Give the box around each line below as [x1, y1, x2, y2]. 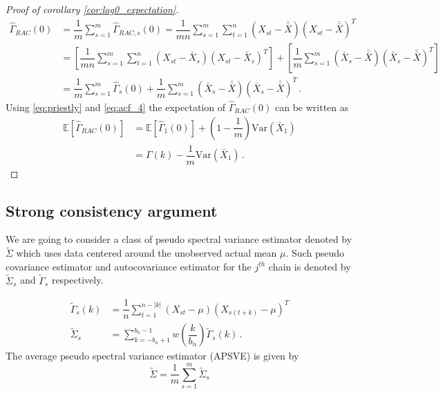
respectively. [51, 273, 104, 287]
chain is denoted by [268, 259, 351, 273]
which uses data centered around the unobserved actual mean [16, 246, 277, 260]
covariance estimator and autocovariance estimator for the [6, 259, 252, 273]
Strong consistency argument [6, 199, 218, 221]
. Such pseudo [285, 246, 344, 260]
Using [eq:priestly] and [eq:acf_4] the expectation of [6, 99, 225, 114]
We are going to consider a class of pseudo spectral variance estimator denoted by [6, 232, 352, 246]
